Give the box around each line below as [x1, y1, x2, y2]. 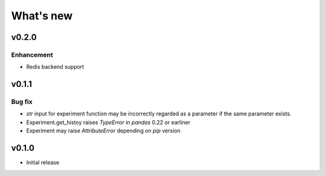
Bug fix [11, 97, 33, 106]
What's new [11, 9, 73, 22]
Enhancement [11, 50, 54, 59]
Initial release [26, 159, 60, 166]
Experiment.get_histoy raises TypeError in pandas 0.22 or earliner [26, 119, 191, 126]
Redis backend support [26, 64, 85, 71]
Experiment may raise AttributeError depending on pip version [26, 127, 181, 134]
